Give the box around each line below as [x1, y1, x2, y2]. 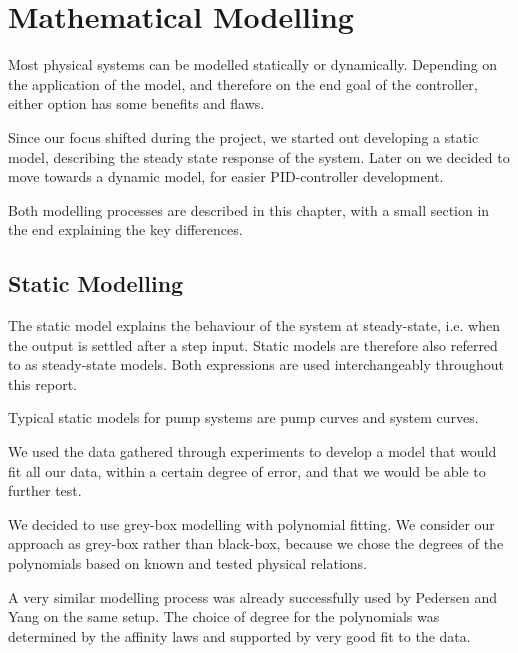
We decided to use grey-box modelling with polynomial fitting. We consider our [8, 513, 495, 534]
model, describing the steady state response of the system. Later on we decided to [8, 146, 510, 167]
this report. [8, 373, 78, 394]
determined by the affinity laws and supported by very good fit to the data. [8, 625, 471, 646]
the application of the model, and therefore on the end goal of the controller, [8, 73, 478, 94]
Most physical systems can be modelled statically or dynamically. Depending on [8, 54, 498, 75]
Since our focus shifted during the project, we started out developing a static [8, 126, 479, 147]
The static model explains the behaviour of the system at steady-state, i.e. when [8, 315, 501, 336]
